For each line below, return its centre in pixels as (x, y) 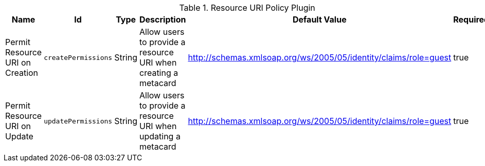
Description (163, 19)
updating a (160, 136)
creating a (159, 73)
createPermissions (78, 57)
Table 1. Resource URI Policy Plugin (247, 8)
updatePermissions (78, 121)
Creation (22, 73)
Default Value (319, 19)
